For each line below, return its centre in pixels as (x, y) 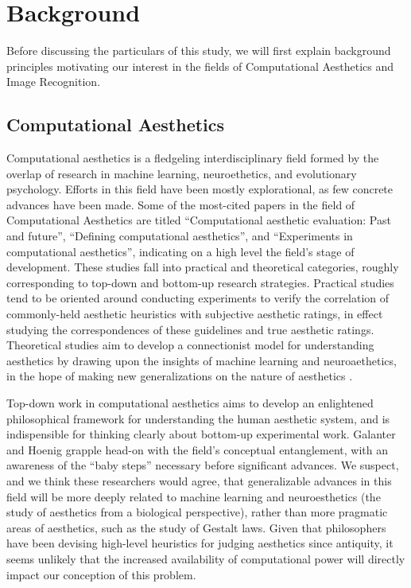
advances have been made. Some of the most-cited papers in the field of (181, 204)
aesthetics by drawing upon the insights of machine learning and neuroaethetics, (202, 360)
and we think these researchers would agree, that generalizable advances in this (199, 480)
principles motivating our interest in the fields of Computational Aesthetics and (200, 66)
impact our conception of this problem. (101, 574)
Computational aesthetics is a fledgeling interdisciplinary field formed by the (193, 158)
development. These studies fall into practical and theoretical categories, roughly (203, 267)
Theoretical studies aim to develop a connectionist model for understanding (190, 345)
